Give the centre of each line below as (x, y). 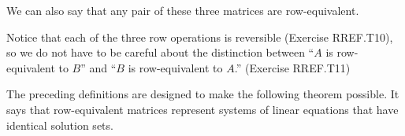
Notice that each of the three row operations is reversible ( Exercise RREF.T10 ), (200, 37)
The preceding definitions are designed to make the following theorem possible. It (203, 94)
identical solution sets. (60, 125)
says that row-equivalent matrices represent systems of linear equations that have (202, 109)
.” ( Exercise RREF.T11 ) (292, 67)
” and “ (98, 67)
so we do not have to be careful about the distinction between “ (160, 52)
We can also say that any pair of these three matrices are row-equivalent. (183, 10)
